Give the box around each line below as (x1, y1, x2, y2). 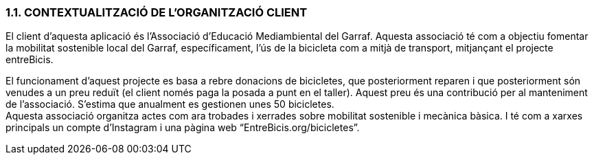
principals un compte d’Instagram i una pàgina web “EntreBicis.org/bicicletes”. (5, 122, 360, 134)
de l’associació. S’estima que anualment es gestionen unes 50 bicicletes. (5, 98, 334, 111)
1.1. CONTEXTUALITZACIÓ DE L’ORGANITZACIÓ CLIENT (5, 5, 308, 19)
